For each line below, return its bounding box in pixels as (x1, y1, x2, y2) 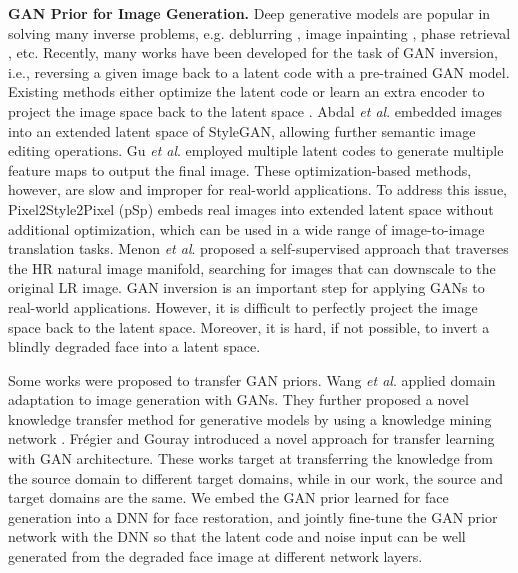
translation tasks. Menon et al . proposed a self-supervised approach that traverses (8, 238, 509, 259)
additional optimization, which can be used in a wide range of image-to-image (8, 218, 485, 239)
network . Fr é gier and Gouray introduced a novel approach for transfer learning (8, 428, 495, 449)
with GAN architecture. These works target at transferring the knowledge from (8, 448, 493, 469)
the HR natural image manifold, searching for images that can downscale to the (8, 257, 496, 278)
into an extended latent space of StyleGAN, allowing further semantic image (8, 120, 476, 141)
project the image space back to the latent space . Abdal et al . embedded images (8, 100, 503, 121)
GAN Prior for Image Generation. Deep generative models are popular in (8, 3, 491, 23)
